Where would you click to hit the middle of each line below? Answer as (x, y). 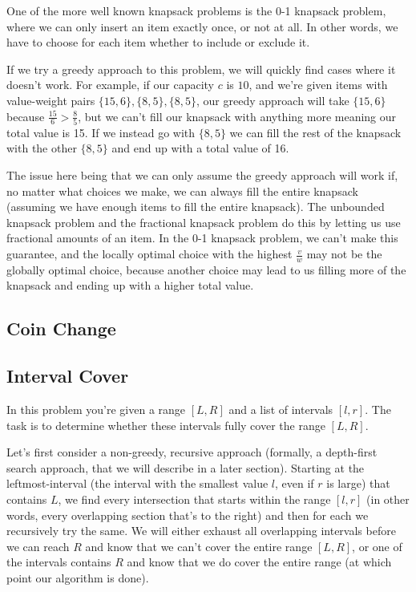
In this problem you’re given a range (96, 410)
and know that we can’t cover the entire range (199, 546)
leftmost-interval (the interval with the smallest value (137, 483)
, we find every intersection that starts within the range (194, 499)
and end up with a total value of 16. (200, 148)
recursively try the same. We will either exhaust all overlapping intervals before (201, 531)
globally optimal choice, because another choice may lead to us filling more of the (206, 269)
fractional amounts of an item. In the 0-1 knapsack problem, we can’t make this (202, 238)
